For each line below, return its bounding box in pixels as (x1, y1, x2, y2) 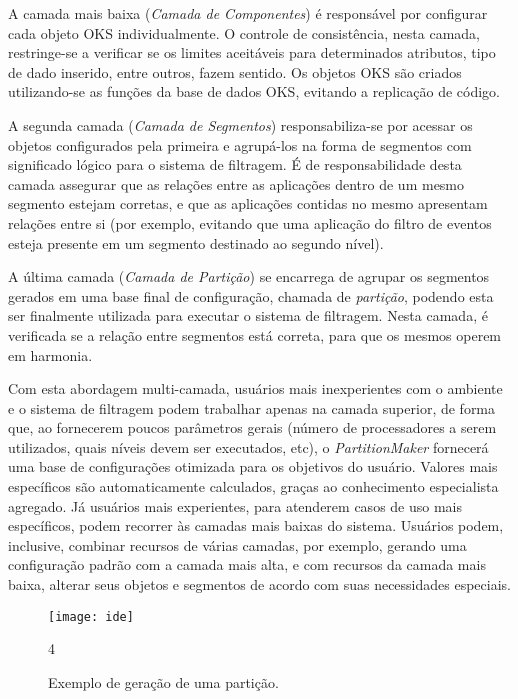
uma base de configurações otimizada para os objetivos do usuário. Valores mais (8, 456, 498, 477)
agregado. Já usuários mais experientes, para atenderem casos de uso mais (8, 495, 463, 516)
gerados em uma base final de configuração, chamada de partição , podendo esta (8, 285, 494, 306)
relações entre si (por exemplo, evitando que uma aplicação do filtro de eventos (8, 212, 492, 233)
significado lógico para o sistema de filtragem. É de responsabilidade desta (8, 154, 462, 175)
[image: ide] (48, 609, 134, 624)
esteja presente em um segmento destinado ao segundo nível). (8, 232, 384, 253)
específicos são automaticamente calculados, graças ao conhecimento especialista (8, 476, 499, 497)
